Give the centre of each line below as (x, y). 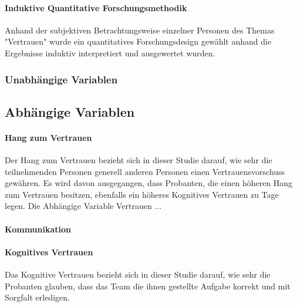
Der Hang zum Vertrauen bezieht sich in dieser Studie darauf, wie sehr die (139, 160)
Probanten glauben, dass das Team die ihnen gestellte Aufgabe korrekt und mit (148, 286)
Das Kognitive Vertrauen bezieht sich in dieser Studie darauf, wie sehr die (138, 274)
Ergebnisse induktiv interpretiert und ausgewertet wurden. (110, 53)
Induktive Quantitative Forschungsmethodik (96, 7)
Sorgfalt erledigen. (37, 297)
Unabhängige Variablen (61, 79)
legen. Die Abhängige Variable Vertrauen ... (83, 206)
